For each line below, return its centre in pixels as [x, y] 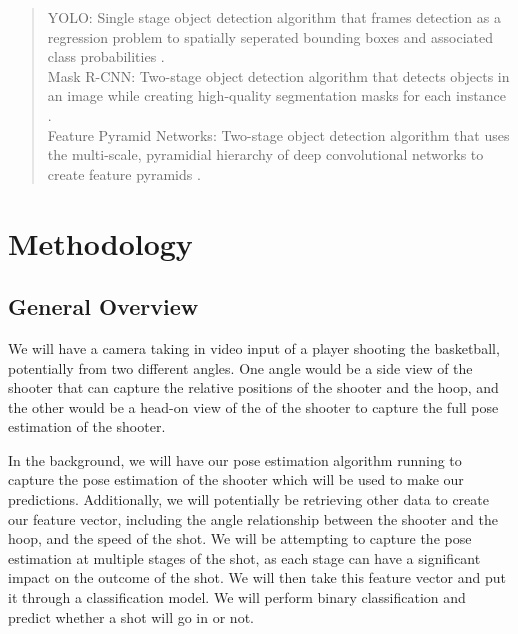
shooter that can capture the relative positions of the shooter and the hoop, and [253, 387]
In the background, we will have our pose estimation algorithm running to [235, 459]
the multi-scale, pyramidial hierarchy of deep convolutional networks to [265, 154]
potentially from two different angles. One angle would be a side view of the [240, 367]
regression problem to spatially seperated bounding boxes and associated [270, 36]
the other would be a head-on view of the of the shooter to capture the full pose [253, 406]
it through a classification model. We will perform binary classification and [237, 597]
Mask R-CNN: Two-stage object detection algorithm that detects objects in [278, 75]
